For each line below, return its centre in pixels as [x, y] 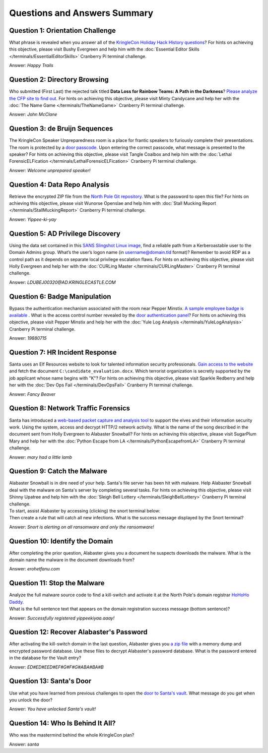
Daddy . [17, 602]
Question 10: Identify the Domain [61, 541]
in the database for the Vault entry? [45, 658]
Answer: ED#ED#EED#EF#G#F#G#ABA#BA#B [56, 667]
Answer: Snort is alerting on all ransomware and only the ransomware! [82, 527]
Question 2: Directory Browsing [59, 80]
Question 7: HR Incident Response [63, 352]
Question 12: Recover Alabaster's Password [78, 632]
